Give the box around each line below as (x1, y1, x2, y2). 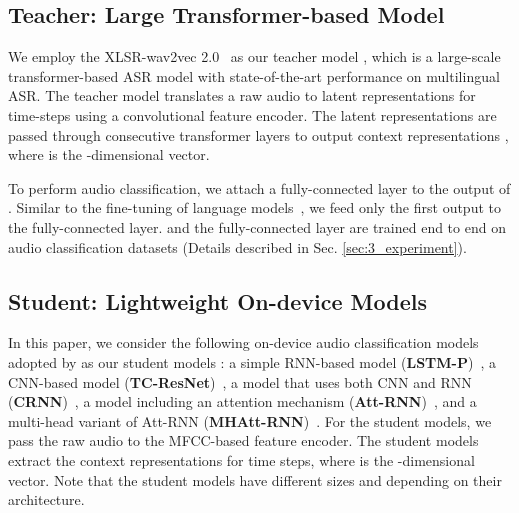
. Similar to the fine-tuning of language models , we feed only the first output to (8, 197, 501, 218)
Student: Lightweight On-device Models (8, 285, 427, 316)
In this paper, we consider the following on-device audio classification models (8, 332, 479, 353)
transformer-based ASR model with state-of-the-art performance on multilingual (8, 65, 500, 86)
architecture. (8, 489, 85, 510)
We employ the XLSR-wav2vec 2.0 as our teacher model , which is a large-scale (8, 46, 501, 67)
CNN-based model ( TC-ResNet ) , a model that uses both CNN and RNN (8, 371, 472, 392)
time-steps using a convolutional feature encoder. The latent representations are (8, 104, 497, 125)
